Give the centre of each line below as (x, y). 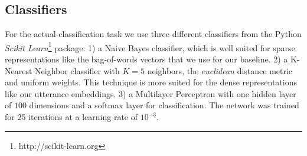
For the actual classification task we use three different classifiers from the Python (153, 34)
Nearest (19, 70)
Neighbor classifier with (77, 70)
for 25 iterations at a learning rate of (71, 117)
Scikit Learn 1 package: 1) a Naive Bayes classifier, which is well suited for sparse (150, 47)
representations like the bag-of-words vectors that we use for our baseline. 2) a (146, 59)
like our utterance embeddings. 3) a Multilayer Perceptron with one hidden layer (151, 93)
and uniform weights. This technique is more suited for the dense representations (151, 82)
